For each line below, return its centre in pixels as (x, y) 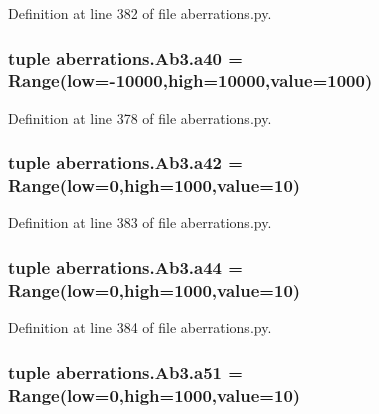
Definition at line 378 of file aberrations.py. (140, 117)
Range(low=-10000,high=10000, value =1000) (190, 80)
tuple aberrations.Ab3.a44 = (125, 266)
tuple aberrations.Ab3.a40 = (125, 57)
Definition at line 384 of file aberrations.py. (140, 327)
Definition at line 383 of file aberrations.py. (140, 222)
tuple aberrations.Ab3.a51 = (125, 371)
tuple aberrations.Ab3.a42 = (125, 162)
